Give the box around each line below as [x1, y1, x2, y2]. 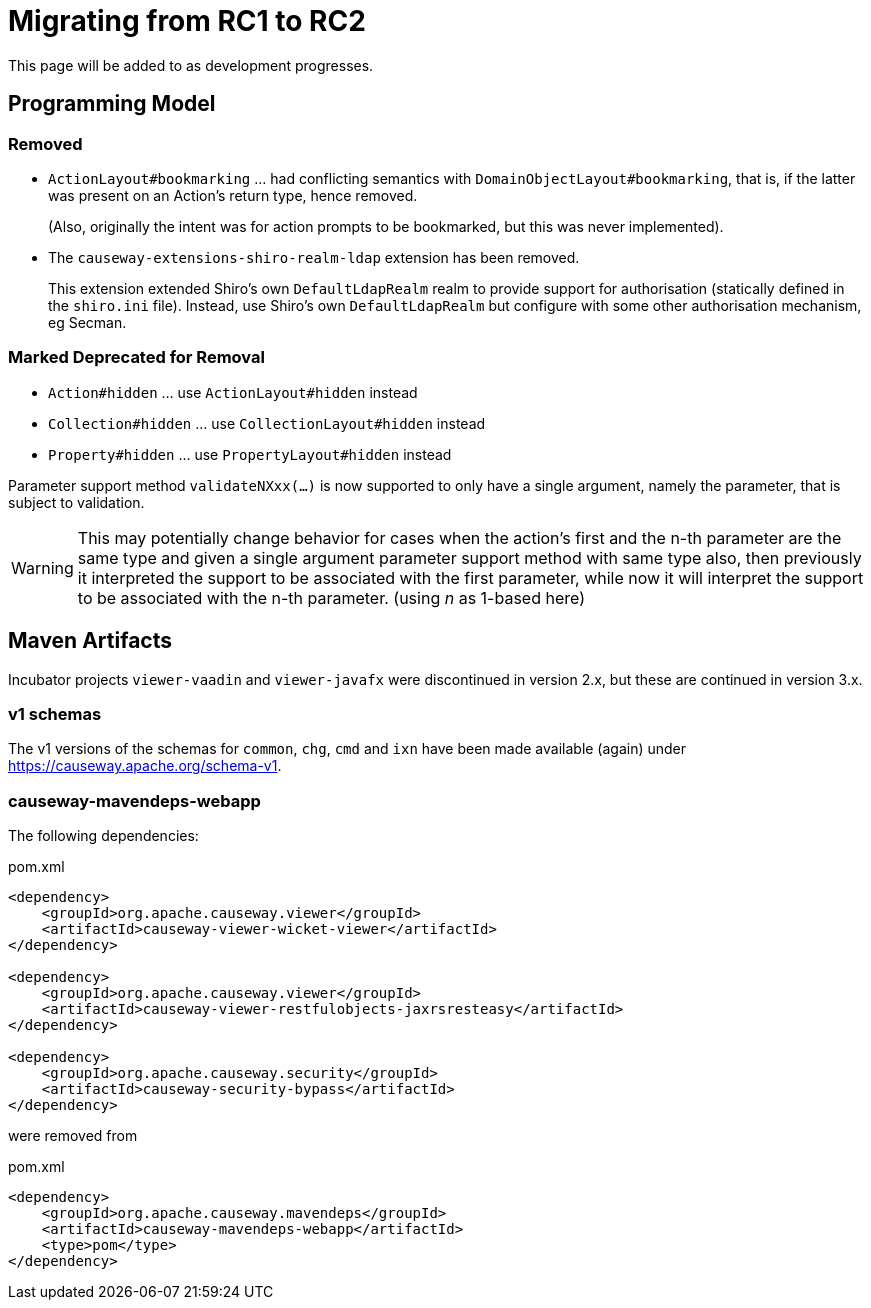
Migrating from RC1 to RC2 [8, 4, 366, 38]
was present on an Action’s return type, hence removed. [48, 186, 418, 204]
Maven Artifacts [8, 628, 172, 654]
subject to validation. [8, 493, 145, 511]
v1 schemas [8, 703, 102, 724]
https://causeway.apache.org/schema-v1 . [8, 757, 282, 775]
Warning [11, 557, 74, 578]
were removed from [8, 1127, 138, 1145]
